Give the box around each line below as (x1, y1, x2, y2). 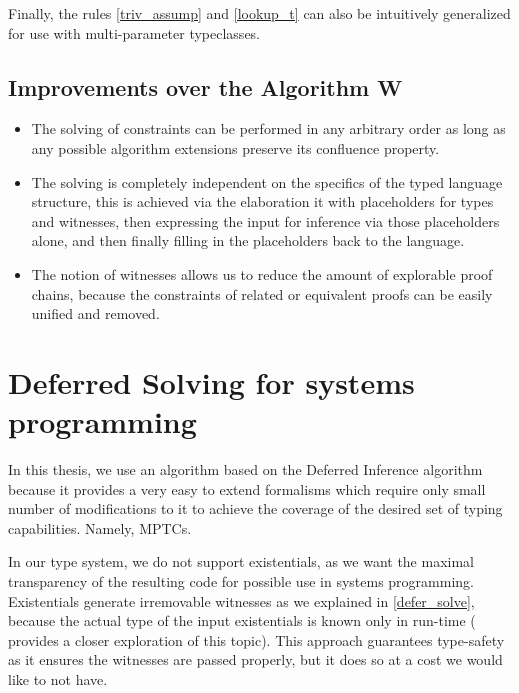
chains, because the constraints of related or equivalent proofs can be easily (31, 283, 493, 304)
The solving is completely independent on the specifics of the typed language (31, 171, 503, 192)
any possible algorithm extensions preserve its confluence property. (31, 137, 440, 158)
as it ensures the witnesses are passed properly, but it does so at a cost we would (8, 649, 503, 670)
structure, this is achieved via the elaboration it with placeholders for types (31, 191, 494, 212)
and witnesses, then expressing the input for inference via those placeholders (31, 210, 500, 231)
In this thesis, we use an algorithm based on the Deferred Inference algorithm (8, 459, 483, 480)
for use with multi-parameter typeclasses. (8, 22, 261, 43)
